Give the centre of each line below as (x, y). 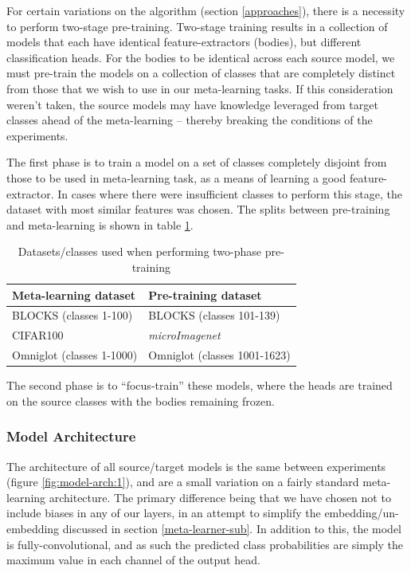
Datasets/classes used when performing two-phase (140, 251)
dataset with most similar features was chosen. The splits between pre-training (198, 209)
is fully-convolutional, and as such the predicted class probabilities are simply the (205, 544)
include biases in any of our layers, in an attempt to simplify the (164, 513)
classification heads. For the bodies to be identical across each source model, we (201, 57)
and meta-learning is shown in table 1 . (100, 224)
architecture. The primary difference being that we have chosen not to (220, 497)
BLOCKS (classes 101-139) (214, 315)
